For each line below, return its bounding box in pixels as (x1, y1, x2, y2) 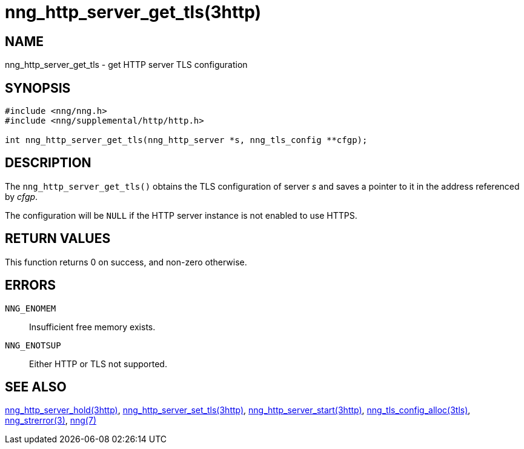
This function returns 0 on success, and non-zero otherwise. (5, 256, 247, 267)
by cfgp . (5, 191, 38, 202)
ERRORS (5, 278, 56, 293)
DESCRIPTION (5, 155, 91, 171)
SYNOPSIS (5, 80, 71, 96)
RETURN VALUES (5, 231, 111, 247)
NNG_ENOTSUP (5, 340, 61, 350)
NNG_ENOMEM (5, 303, 56, 313)
